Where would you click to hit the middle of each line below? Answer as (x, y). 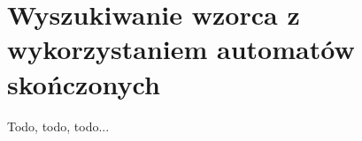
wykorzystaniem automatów (181, 49)
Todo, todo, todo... (58, 126)
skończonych (84, 83)
